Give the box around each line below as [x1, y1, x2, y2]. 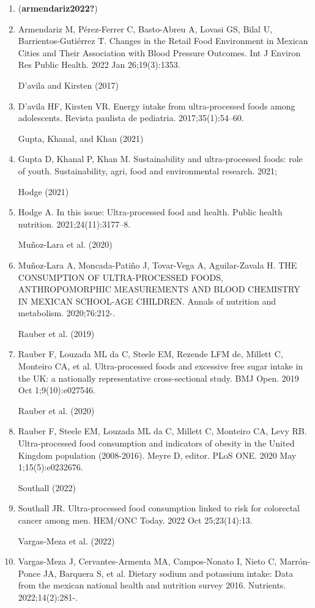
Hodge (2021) [18, 185, 69, 198]
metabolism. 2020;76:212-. [18, 306, 116, 319]
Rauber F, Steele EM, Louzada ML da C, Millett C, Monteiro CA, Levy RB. [18, 424, 307, 437]
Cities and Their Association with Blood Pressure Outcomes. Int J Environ [18, 46, 301, 59]
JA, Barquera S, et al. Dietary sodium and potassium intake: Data [43, 566, 294, 579]
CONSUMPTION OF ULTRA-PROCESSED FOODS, [18, 270, 223, 283]
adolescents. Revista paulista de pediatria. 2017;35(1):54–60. [18, 111, 244, 124]
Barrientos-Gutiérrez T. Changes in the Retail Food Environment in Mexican [18, 34, 308, 47]
